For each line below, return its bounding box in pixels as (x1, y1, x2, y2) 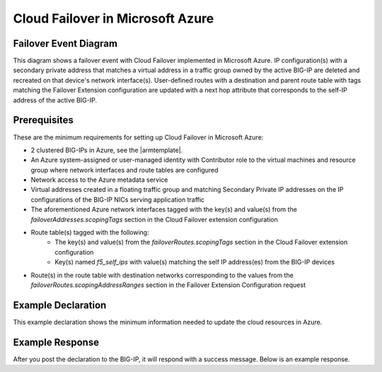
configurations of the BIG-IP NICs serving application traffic (30, 195, 205, 204)
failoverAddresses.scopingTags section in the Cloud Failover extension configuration (30, 215, 279, 223)
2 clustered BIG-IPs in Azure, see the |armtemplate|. (30, 146, 183, 154)
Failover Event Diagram (13, 37, 118, 50)
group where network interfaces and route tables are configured (30, 165, 219, 174)
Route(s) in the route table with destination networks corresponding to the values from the (30, 271, 294, 279)
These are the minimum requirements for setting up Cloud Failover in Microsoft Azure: (13, 133, 264, 141)
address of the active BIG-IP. (13, 95, 97, 104)
